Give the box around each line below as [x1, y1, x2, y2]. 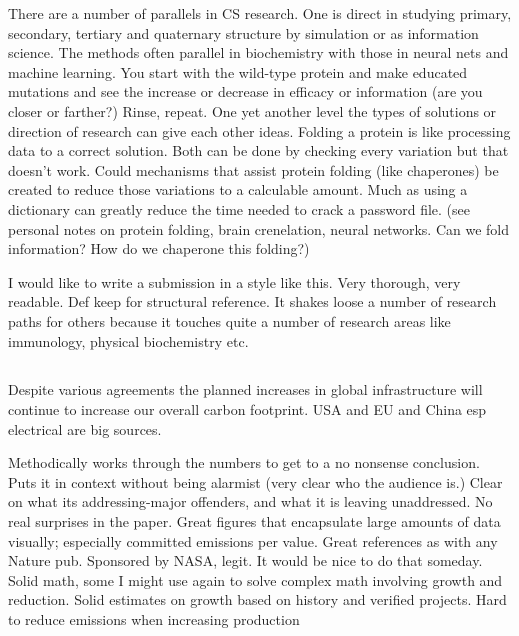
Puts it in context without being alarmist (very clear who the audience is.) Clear [8, 471, 503, 492]
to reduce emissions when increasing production [8, 609, 300, 630]
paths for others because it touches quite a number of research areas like [8, 310, 451, 331]
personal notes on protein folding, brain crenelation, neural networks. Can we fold [8, 218, 510, 239]
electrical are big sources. [8, 418, 162, 439]
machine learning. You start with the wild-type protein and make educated [8, 61, 468, 82]
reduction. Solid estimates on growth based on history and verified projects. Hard [8, 589, 507, 610]
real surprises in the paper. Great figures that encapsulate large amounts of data [8, 511, 501, 532]
